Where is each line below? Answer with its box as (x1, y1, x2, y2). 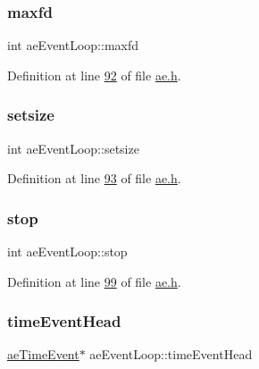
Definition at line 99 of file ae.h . (7, 272, 181, 290)
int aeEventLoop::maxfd (7, 36, 139, 55)
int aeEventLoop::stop (7, 242, 128, 261)
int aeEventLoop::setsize (7, 138, 139, 157)
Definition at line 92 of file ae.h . (7, 65, 181, 84)
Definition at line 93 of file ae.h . (7, 169, 181, 188)
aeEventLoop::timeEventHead (89, 345, 253, 364)
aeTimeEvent (7, 345, 79, 364)
